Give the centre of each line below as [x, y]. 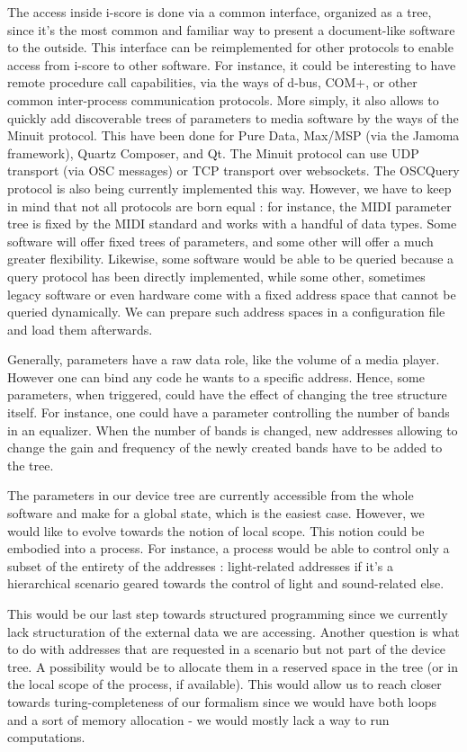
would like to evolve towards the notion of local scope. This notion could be [216, 530]
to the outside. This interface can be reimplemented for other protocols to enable [230, 47]
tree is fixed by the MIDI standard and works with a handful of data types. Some [232, 224]
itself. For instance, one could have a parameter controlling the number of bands [229, 412]
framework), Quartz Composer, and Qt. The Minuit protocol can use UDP [213, 152]
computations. [46, 737]
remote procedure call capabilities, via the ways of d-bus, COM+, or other [212, 82]
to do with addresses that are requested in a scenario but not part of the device [227, 649]
